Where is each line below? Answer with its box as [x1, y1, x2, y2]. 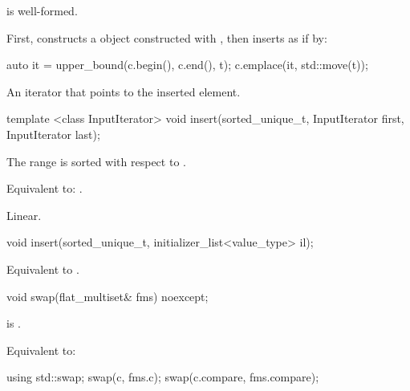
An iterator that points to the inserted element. [6, 83, 241, 100]
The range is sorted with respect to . [6, 153, 186, 169]
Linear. [6, 206, 42, 223]
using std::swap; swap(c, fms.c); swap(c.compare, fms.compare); [6, 369, 319, 385]
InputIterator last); [6, 125, 100, 142]
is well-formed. [6, 2, 78, 18]
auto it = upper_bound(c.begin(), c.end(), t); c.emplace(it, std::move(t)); [6, 56, 368, 73]
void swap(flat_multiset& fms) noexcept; [6, 287, 209, 304]
